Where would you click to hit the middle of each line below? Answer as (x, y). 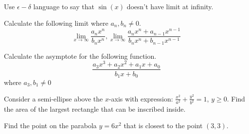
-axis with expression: (141, 98)
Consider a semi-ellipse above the (53, 98)
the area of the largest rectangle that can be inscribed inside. (95, 109)
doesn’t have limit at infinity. (170, 6)
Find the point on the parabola (50, 126)
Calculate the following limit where (56, 23)
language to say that (64, 6)
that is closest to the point (163, 126)
